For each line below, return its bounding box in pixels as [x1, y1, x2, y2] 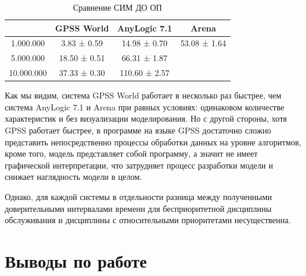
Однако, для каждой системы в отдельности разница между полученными [5, 190, 272, 202]
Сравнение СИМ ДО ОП [72, 1, 162, 13]
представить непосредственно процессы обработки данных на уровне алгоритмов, [5, 135, 302, 148]
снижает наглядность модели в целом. [5, 170, 142, 183]
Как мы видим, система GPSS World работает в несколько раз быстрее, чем [5, 89, 282, 101]
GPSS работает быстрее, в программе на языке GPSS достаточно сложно [5, 124, 272, 136]
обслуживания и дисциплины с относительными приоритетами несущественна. [5, 214, 291, 226]
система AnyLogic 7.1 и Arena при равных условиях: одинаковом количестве [5, 100, 285, 113]
